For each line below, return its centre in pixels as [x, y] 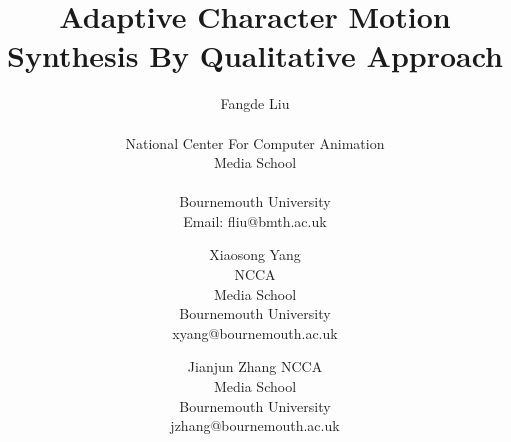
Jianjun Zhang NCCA [255, 366]
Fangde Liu [255, 103]
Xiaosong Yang [255, 254]
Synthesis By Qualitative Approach [255, 55]
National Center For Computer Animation [255, 142]
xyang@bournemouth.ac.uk [255, 332]
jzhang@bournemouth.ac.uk [255, 425]
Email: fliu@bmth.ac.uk [255, 220]
